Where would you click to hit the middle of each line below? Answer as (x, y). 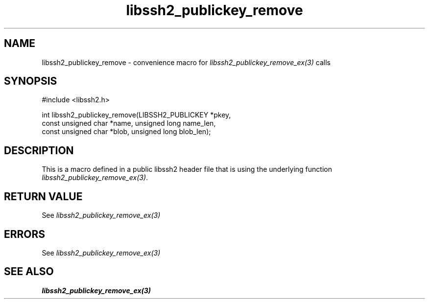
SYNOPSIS (31, 81)
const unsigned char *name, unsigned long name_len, (129, 123)
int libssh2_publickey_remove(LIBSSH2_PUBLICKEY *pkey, (136, 115)
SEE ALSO (29, 272)
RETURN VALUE (43, 196)
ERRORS (25, 234)
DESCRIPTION (39, 150)
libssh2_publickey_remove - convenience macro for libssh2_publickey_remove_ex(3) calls (186, 62)
